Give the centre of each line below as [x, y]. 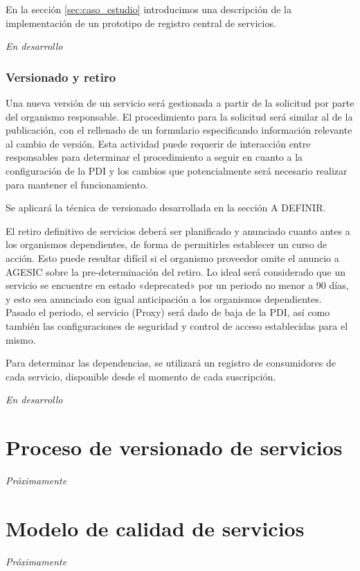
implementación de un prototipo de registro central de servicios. [141, 23]
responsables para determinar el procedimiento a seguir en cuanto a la [154, 157]
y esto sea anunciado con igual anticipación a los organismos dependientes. [164, 298]
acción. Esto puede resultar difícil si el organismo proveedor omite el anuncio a [172, 257]
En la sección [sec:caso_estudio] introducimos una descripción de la [148, 9]
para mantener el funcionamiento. [77, 184]
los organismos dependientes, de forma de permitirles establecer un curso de [166, 244]
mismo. [21, 339]
